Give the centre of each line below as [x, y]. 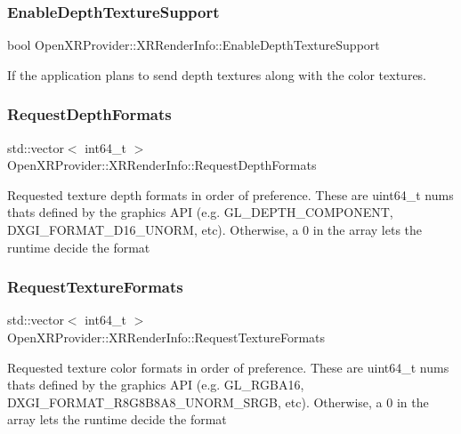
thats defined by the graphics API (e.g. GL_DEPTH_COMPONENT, [200, 212]
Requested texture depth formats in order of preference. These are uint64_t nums [230, 194]
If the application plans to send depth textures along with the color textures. [217, 74]
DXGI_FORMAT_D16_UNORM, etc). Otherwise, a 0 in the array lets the [215, 229]
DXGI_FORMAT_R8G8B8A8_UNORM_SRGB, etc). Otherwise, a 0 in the [218, 402]
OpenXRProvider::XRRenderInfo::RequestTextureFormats [166, 337]
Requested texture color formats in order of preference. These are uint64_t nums [228, 367]
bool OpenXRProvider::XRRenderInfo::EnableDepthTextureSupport [194, 45]
